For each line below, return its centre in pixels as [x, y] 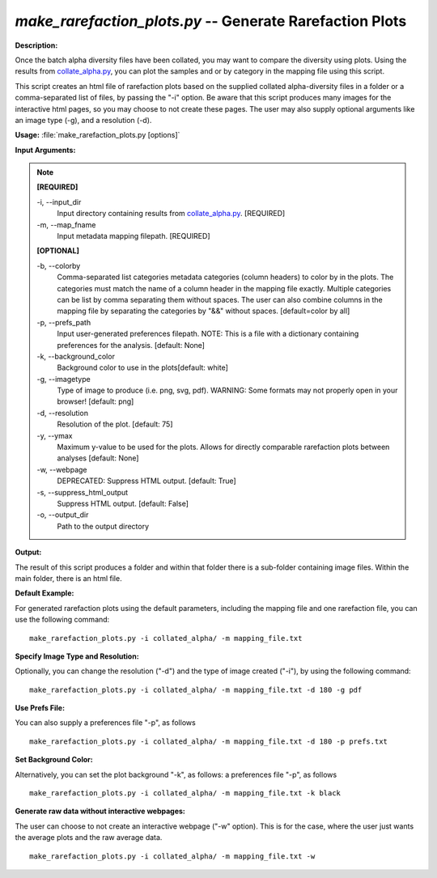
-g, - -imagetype [64, 379]
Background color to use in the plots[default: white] [142, 367]
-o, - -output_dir [63, 515]
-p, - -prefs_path [64, 322]
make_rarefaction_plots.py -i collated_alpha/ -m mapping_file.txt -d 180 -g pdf [196, 689]
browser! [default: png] [95, 401]
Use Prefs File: [40, 708]
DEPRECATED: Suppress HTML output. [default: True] [146, 481]
